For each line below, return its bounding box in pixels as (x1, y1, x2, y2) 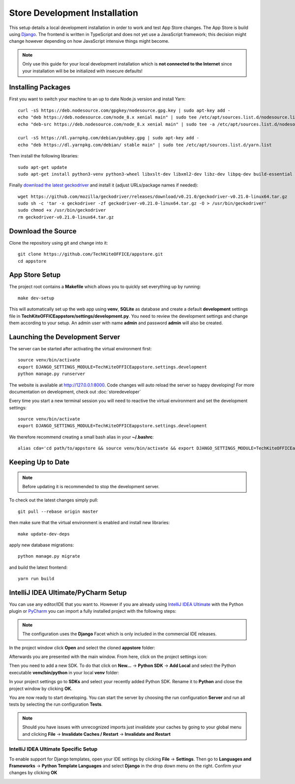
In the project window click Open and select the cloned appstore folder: (9, 645, 155, 651)
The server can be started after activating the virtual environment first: (9, 345, 152, 351)
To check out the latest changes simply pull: (9, 497, 98, 503)
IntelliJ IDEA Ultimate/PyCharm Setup (9, 588, 127, 596)
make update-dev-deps (18, 531, 70, 536)
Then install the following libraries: (9, 153, 79, 159)
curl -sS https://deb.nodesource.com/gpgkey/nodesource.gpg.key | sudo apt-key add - (18, 107, 231, 113)
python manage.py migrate (18, 554, 81, 559)
